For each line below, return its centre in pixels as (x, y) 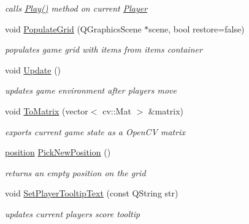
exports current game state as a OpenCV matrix (95, 131)
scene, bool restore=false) (197, 28)
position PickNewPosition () (58, 152)
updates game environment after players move (91, 90)
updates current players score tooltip (73, 213)
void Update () (33, 69)
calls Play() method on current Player (76, 8)
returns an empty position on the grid (75, 172)
